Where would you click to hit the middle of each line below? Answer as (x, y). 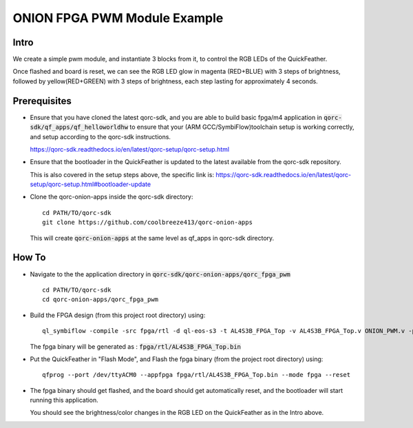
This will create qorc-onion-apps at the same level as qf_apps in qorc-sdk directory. (152, 238)
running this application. (64, 400)
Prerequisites (42, 101)
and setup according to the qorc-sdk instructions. (100, 136)
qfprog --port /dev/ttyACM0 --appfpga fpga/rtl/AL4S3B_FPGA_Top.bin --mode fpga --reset (197, 375)
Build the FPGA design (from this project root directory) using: (118, 315)
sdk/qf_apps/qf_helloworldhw (79, 127)
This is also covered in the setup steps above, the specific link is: (122, 174)
